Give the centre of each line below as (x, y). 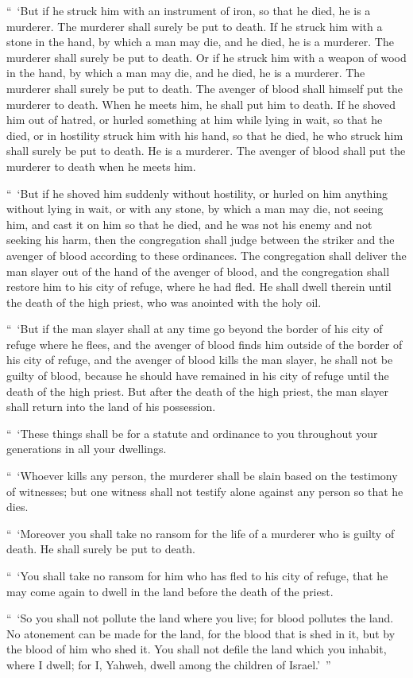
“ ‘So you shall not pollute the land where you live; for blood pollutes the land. (200, 618)
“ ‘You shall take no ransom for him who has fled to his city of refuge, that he (197, 575)
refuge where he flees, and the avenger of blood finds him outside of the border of (205, 344)
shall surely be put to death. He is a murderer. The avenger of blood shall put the (206, 151)
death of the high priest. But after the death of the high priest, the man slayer (197, 391)
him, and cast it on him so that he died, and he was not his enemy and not (189, 224)
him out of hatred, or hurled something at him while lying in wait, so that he (195, 120)
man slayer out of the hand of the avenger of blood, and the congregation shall (198, 271)
